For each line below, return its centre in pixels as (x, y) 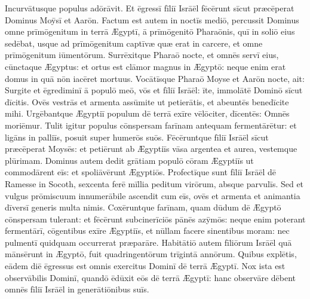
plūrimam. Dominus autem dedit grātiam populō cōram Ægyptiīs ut (129, 160)
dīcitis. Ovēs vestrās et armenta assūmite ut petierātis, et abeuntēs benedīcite (147, 101)
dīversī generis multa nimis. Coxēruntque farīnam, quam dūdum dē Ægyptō (143, 207)
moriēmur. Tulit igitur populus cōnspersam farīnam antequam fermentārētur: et (151, 125)
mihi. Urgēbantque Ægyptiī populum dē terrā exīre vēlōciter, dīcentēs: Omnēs (147, 113)
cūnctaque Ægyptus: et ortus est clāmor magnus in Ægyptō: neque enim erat (145, 66)
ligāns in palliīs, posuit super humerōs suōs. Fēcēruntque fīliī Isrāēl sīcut (137, 137)
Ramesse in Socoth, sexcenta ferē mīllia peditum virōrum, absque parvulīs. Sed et (154, 183)
